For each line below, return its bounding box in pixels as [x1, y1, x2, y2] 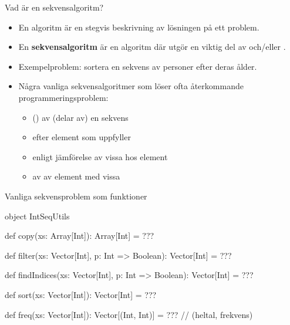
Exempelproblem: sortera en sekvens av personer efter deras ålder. [18, 60, 257, 72]
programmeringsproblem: [18, 91, 109, 103]
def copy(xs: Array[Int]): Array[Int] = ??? [5, 229, 154, 242]
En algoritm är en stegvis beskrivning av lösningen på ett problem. [18, 21, 259, 33]
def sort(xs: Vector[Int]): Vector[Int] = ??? [5, 288, 157, 300]
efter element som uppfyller [32, 131, 131, 143]
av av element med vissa [32, 170, 120, 182]
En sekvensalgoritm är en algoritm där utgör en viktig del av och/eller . [18, 40, 286, 53]
